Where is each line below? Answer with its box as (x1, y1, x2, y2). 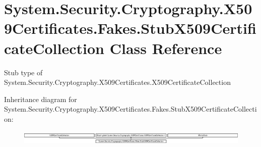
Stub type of (4, 67, 43, 77)
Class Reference (109, 37, 222, 58)
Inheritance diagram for (4, 93, 77, 104)
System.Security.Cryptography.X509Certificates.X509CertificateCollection (4, 77, 231, 87)
